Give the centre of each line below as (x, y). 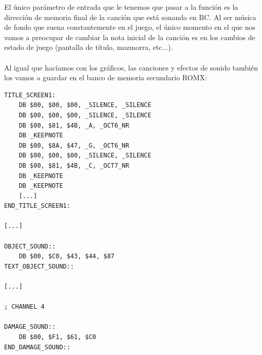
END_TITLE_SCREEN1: (37, 206)
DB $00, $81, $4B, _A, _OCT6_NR (74, 125)
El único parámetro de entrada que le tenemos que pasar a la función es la (121, 7)
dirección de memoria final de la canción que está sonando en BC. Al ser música (130, 17)
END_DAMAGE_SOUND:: (37, 347)
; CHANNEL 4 (24, 307)
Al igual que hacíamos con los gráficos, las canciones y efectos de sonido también (131, 67)
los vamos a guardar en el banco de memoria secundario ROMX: (106, 77)
